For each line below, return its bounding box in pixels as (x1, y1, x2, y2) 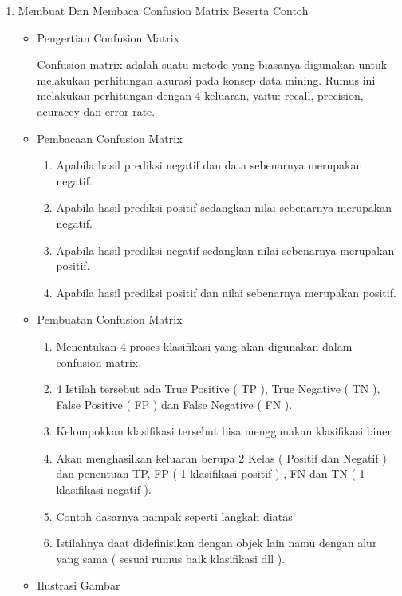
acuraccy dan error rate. (37, 102, 156, 119)
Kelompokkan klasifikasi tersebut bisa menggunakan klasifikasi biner (56, 423, 392, 439)
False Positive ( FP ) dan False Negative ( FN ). (56, 395, 293, 412)
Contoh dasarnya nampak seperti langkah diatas (56, 507, 293, 524)
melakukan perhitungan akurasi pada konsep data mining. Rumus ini (37, 71, 376, 88)
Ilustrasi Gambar (37, 577, 120, 594)
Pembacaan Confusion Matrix (37, 129, 183, 146)
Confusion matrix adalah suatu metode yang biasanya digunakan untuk (37, 56, 388, 73)
